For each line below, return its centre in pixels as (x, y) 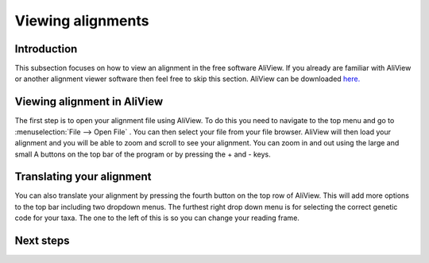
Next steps (42, 241)
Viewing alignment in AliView (89, 102)
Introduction (46, 49)
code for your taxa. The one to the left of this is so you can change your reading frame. (157, 218)
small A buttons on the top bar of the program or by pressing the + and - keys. (143, 154)
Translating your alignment (83, 177)
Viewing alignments (82, 21)
